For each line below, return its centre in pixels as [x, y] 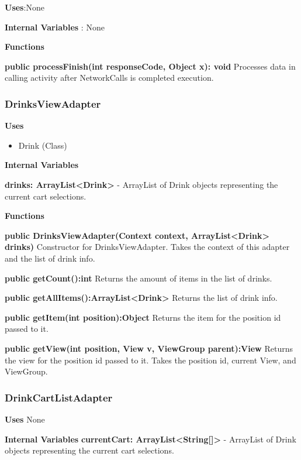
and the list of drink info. [50, 258]
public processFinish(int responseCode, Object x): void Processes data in [150, 66]
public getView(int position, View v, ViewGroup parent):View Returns [149, 348]
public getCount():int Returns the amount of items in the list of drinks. [139, 278]
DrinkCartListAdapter [59, 397]
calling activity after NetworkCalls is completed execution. [109, 78]
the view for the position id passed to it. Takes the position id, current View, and [150, 360]
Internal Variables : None [55, 27]
